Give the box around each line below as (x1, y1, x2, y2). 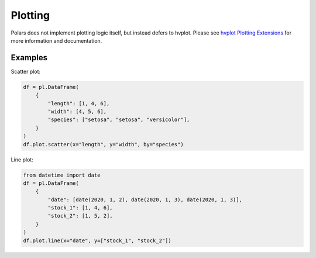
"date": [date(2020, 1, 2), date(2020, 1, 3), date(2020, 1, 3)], (47, 196, 243, 203)
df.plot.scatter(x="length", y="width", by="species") (23, 141, 184, 147)
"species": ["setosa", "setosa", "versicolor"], (47, 116, 190, 123)
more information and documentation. (11, 37, 102, 44)
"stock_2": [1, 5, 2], (47, 212, 114, 219)
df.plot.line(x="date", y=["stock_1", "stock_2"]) (23, 237, 172, 244)
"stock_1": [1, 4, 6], (47, 205, 114, 211)
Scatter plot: (11, 68, 41, 75)
